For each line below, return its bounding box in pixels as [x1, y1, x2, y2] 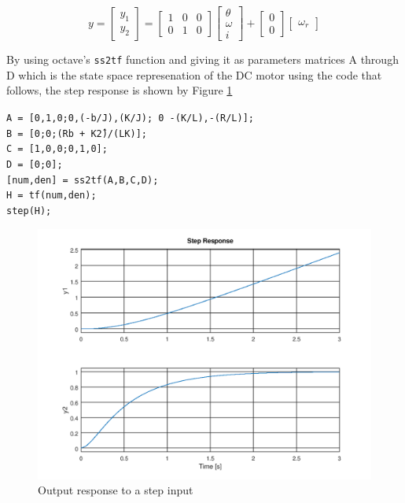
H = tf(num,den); [6, 190, 97, 202]
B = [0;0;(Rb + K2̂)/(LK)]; [6, 128, 147, 139]
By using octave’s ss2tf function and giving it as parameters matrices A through [6, 51, 399, 68]
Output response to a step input [38, 482, 193, 498]
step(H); [6, 205, 52, 216]
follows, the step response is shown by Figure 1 [6, 82, 233, 98]
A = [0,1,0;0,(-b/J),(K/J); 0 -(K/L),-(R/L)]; [6, 112, 254, 124]
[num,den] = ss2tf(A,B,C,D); [6, 174, 159, 186]
